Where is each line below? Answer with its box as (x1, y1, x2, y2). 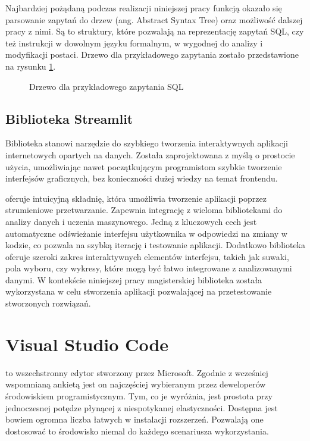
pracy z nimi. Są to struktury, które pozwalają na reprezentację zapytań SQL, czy (5, 25, 304, 37)
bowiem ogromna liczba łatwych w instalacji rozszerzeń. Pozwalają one (5, 413, 264, 426)
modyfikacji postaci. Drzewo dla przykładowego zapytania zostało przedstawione (5, 48, 299, 61)
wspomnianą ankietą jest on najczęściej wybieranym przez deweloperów (5, 378, 266, 390)
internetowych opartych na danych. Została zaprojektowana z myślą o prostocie (5, 148, 295, 161)
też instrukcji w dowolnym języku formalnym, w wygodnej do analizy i (5, 36, 263, 49)
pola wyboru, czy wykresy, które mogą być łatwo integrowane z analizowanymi (5, 262, 292, 274)
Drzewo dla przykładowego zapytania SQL (29, 80, 184, 92)
